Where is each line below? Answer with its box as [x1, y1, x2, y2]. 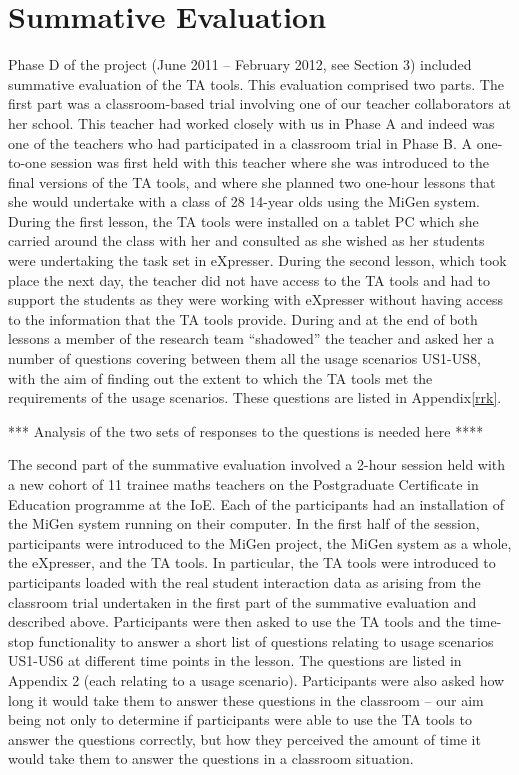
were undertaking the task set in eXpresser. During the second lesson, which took [8, 250, 507, 271]
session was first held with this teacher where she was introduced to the [50, 152, 489, 173]
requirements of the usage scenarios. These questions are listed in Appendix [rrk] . [8, 387, 502, 408]
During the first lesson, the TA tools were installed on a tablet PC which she [8, 210, 479, 231]
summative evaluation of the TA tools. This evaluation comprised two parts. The [8, 73, 504, 94]
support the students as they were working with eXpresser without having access [8, 289, 504, 310]
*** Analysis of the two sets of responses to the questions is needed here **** [8, 420, 484, 441]
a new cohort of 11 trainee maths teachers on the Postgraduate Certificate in [8, 474, 479, 494]
